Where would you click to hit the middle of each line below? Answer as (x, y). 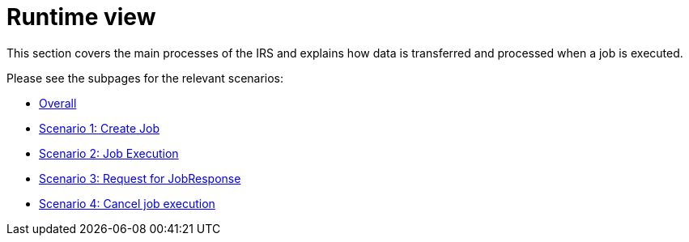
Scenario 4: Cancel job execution (127, 203)
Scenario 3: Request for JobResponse (140, 178)
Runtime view (81, 17)
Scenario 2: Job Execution (109, 153)
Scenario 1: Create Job (99, 128)
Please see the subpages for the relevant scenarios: (145, 78)
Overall (58, 103)
